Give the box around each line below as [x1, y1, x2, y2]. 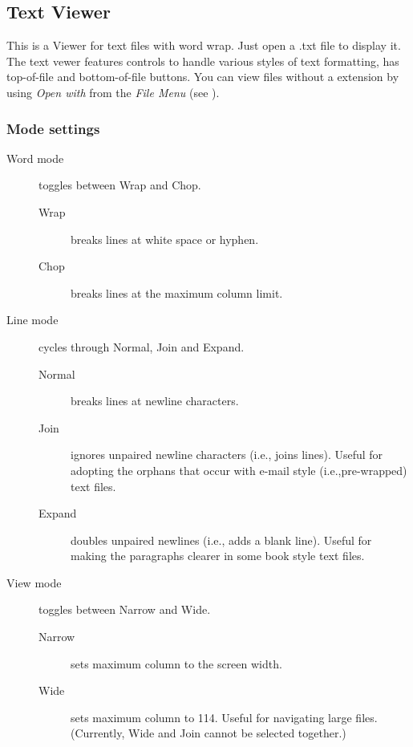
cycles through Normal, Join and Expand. [38, 338, 245, 355]
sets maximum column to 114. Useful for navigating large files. [71, 708, 378, 725]
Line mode [6, 311, 59, 328]
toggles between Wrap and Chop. [38, 177, 201, 193]
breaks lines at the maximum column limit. [71, 284, 283, 301]
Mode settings [6, 118, 100, 138]
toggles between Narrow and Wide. [38, 601, 211, 618]
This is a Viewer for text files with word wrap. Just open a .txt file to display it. [6, 37, 401, 54]
